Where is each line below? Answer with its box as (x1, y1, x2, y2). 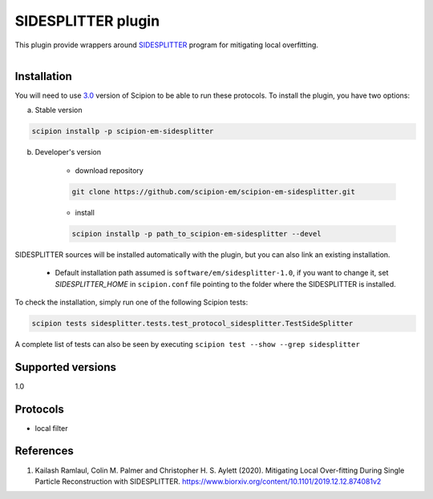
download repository (75, 165, 144, 175)
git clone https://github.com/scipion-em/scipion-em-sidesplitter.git (71, 187, 356, 196)
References (14, 445, 74, 458)
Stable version (34, 105, 83, 115)
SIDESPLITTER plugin (14, 12, 160, 30)
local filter (34, 423, 68, 433)
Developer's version (34, 147, 102, 157)
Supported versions (14, 360, 116, 374)
